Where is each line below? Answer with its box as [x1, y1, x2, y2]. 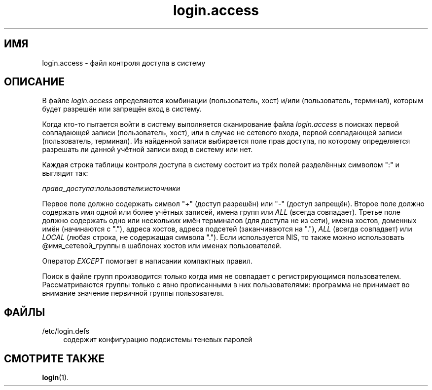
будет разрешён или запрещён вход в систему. [42, 105, 202, 114]
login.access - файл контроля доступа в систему [42, 58, 206, 67]
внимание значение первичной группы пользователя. [42, 289, 224, 298]
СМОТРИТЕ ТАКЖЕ [4, 352, 105, 365]
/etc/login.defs [42, 327, 90, 336]
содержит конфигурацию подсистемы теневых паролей [63, 335, 252, 344]
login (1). [42, 373, 69, 382]
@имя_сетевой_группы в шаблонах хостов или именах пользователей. [42, 241, 282, 250]
